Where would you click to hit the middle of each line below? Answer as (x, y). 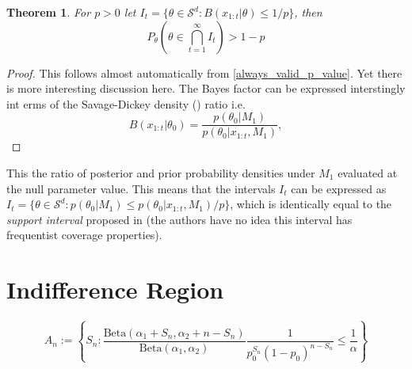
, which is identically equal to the (311, 204)
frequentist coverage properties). (84, 235)
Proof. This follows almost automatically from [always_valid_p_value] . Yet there (204, 72)
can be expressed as (339, 188)
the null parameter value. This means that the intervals (141, 188)
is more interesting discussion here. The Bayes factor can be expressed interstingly (206, 88)
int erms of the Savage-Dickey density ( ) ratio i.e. (126, 103)
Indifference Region (115, 289)
